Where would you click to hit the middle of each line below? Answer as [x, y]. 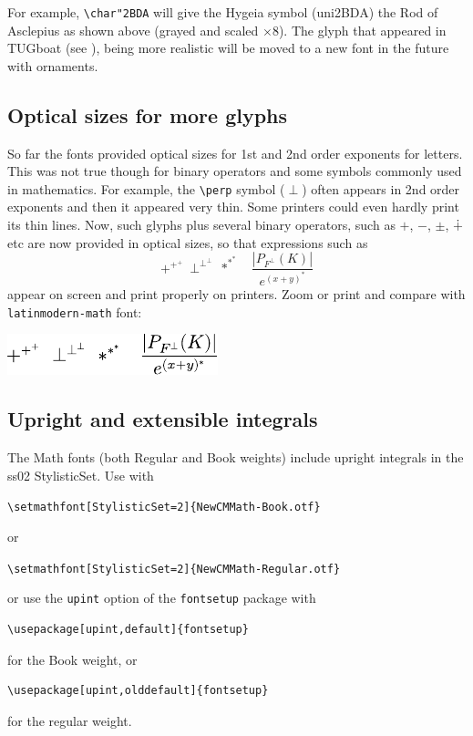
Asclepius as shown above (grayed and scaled [133, 30]
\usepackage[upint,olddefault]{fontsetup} [138, 691]
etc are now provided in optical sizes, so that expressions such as [188, 242]
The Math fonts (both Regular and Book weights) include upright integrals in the [236, 457]
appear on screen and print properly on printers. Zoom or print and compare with [236, 294]
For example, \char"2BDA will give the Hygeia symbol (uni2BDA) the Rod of [223, 12]
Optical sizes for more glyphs [148, 114]
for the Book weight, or [72, 659]
